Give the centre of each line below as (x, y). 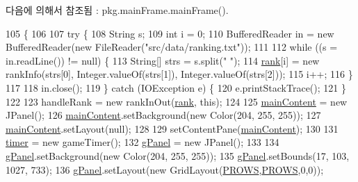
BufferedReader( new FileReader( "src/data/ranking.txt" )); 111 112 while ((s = (172, 47)
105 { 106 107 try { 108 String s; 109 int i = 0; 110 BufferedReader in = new (170, 33)
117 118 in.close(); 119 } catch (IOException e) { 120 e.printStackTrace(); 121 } (176, 87)
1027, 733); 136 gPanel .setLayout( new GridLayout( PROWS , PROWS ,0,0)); (165, 169)
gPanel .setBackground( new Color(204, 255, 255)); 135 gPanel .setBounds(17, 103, (178, 155)
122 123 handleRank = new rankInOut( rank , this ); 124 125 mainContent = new (177, 101)
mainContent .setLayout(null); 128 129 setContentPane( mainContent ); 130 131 (172, 128)
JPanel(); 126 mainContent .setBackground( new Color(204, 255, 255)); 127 (163, 115)
